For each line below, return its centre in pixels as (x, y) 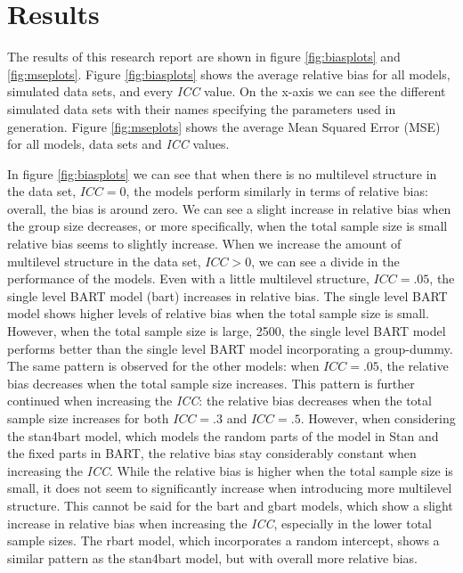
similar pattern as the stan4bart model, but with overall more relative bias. (212, 557)
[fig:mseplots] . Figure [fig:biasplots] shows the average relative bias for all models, (229, 74)
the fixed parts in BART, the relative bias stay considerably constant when (212, 453)
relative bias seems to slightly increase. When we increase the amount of (204, 244)
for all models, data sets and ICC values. (118, 144)
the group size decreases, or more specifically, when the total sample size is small (227, 226)
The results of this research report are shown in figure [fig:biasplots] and (204, 57)
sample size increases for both (88, 418)
